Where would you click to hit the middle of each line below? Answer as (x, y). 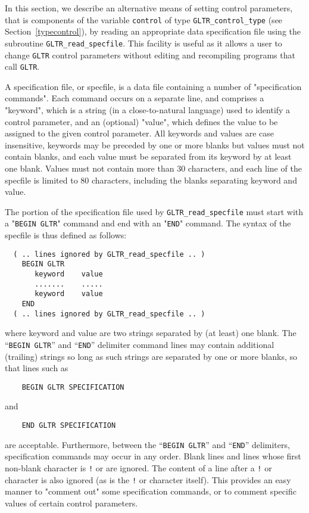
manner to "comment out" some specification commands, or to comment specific (151, 491)
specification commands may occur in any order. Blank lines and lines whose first (153, 456)
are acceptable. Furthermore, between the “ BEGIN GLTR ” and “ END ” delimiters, (147, 444)
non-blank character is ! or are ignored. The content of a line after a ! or (138, 467)
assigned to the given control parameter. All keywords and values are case (140, 133)
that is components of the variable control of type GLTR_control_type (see (144, 19)
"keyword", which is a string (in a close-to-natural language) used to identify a (148, 110)
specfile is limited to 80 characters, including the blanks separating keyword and (151, 180)
